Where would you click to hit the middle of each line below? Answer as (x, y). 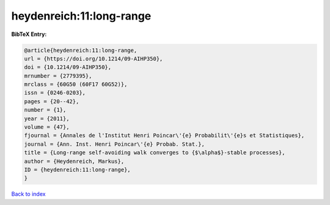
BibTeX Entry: (29, 34)
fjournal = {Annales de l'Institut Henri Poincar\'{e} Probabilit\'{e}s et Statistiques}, (164, 135)
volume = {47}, (47, 127)
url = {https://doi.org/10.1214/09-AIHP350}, (94, 59)
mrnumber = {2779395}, (58, 76)
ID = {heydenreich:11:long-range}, (77, 170)
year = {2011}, (47, 118)
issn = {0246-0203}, (55, 93)
